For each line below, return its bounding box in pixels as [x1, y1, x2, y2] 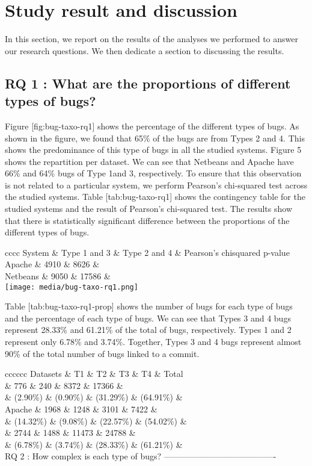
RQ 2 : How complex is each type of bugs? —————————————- [5, 450, 277, 462]
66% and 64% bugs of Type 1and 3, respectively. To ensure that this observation [5, 167, 302, 179]
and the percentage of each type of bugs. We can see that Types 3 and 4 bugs [5, 311, 291, 324]
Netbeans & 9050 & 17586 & [5, 270, 111, 282]
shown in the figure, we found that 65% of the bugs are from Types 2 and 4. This [5, 131, 305, 144]
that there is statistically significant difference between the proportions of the [5, 214, 290, 226]
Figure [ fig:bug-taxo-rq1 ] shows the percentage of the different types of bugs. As [5, 119, 299, 132]
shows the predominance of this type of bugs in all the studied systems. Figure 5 [5, 143, 302, 156]
